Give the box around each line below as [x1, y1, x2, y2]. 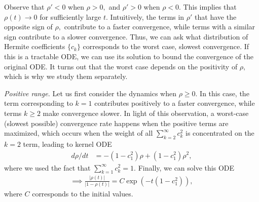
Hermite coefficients [4, 41, 65, 52]
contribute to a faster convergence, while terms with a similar [64, 21, 255, 32]
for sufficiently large [40, 11, 101, 22]
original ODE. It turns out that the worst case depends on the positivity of [4, 61, 238, 71]
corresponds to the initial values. [32, 188, 133, 198]
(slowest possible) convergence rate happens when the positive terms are [4, 117, 229, 128]
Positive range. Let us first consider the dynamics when [4, 88, 176, 98]
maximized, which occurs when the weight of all [4, 128, 153, 138]
